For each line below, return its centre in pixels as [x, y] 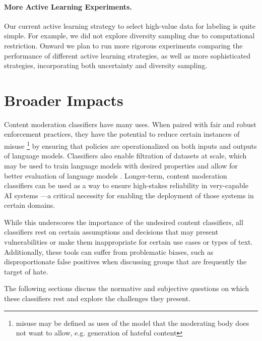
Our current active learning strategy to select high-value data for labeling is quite [130, 25]
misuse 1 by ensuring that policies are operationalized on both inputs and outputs [130, 145]
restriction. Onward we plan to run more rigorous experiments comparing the [123, 45]
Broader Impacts [64, 100]
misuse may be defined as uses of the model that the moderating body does [133, 323]
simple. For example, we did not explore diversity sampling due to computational [129, 36]
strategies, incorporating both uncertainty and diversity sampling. [106, 65]
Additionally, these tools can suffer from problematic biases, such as [109, 251]
